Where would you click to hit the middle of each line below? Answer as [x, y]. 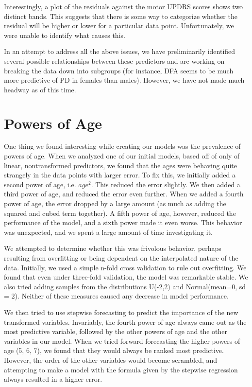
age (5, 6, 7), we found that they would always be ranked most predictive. [114, 350]
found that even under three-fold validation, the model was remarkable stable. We [126, 277]
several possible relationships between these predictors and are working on [114, 61]
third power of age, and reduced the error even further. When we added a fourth [124, 194]
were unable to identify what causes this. [65, 35]
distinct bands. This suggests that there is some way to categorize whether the [121, 16]
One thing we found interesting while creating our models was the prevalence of [122, 146]
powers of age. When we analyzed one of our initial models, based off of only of [122, 156]
